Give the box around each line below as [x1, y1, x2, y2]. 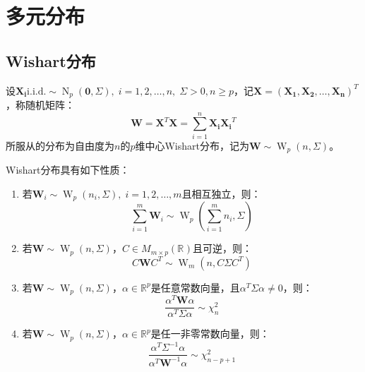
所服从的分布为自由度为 [6, 138, 114, 152]
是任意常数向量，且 [150, 280, 240, 294]
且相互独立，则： [181, 186, 261, 200]
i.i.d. [27, 86, 47, 97]
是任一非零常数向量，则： [150, 326, 270, 341]
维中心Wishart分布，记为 [135, 138, 249, 152]
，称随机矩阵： [6, 97, 75, 112]
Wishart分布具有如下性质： [6, 162, 130, 177]
